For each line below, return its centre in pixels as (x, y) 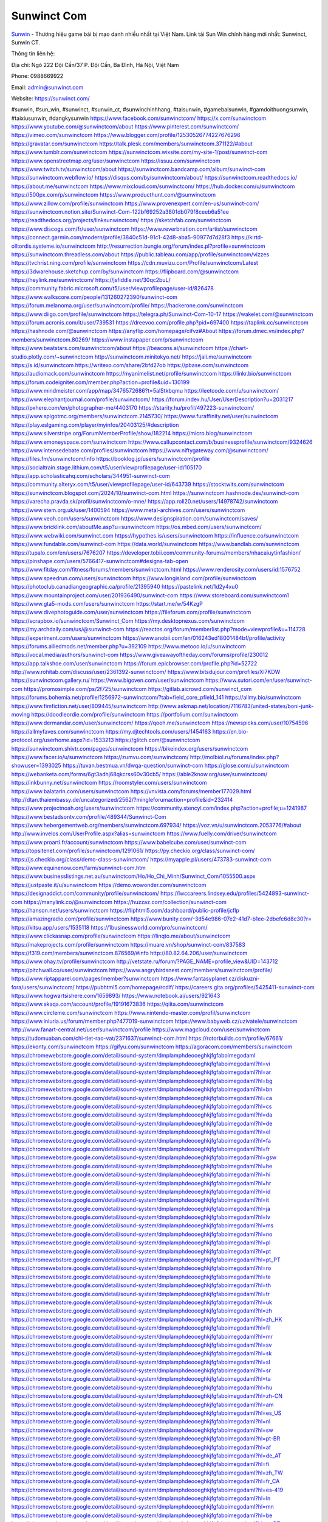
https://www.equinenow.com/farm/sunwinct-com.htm (78, 868)
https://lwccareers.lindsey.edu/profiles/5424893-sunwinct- (235, 893)
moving (21, 715)
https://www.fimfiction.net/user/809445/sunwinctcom (79, 706)
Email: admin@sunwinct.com (47, 87)
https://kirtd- (247, 237)
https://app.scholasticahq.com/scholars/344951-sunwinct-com (91, 476)
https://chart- (231, 348)
